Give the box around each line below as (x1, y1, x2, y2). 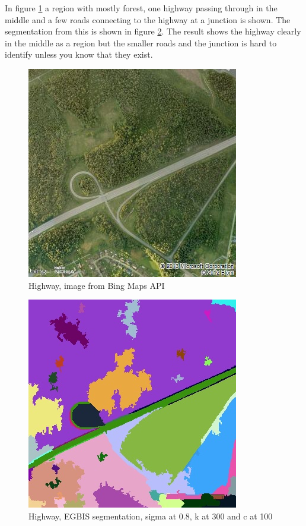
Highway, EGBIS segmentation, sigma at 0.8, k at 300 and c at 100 (28, 509, 273, 522)
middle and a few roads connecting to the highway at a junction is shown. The (5, 13, 291, 26)
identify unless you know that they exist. (5, 48, 153, 61)
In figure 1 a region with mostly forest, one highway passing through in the (5, 2, 278, 14)
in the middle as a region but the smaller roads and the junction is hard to (5, 36, 277, 49)
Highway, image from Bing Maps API (28, 279, 165, 291)
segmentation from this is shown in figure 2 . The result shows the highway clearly (5, 25, 301, 37)
